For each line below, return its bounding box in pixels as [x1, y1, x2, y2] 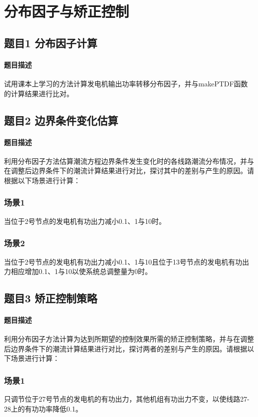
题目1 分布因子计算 [4, 35, 98, 50]
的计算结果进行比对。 [4, 88, 73, 98]
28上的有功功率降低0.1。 [4, 403, 82, 414]
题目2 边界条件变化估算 [4, 112, 119, 128]
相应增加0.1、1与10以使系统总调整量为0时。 [10, 266, 152, 277]
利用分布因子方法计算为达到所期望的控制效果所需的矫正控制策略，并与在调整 [4, 334, 254, 344]
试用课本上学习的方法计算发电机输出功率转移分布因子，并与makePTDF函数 [4, 78, 248, 88]
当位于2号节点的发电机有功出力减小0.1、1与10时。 [4, 215, 166, 226]
